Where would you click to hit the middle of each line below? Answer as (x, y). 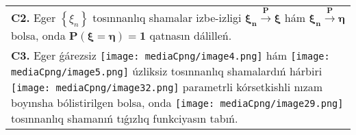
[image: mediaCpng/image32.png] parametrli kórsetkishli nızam (167, 87)
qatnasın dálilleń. (191, 36)
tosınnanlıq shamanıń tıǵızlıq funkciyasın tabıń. (125, 119)
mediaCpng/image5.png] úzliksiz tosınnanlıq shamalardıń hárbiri (167, 71)
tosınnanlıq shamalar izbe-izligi (167, 18)
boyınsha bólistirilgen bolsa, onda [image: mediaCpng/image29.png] (177, 103)
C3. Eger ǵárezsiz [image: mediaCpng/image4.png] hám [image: (170, 56)
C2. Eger (34, 18)
